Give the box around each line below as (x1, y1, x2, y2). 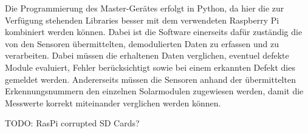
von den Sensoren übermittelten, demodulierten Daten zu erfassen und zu (5, 37, 279, 50)
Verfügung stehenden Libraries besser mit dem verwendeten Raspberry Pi (5, 13, 279, 26)
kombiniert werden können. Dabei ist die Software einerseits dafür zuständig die (5, 25, 303, 38)
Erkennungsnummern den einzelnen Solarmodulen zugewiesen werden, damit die (5, 85, 304, 97)
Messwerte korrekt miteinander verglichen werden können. (5, 96, 221, 109)
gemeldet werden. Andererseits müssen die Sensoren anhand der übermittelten (5, 73, 296, 85)
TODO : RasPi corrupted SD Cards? (5, 117, 140, 129)
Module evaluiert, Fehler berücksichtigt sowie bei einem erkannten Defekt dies (5, 60, 295, 73)
